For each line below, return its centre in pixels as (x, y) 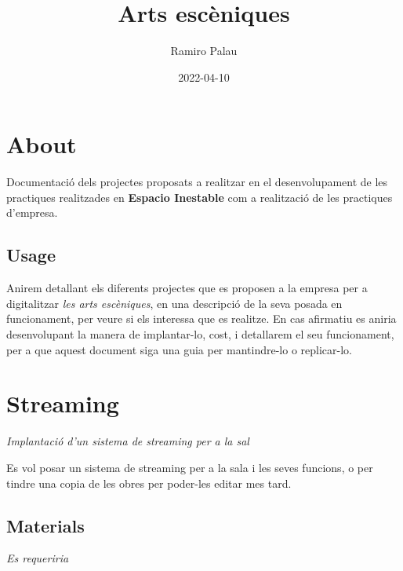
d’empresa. (32, 212)
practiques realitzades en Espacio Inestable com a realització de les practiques (200, 197)
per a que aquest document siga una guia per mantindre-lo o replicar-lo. (179, 349)
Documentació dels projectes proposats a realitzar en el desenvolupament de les (197, 182)
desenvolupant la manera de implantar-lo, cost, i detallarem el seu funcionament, (200, 334)
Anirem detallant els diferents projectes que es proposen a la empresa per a (187, 288)
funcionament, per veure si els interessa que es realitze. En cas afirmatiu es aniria (201, 318)
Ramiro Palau (204, 51)
